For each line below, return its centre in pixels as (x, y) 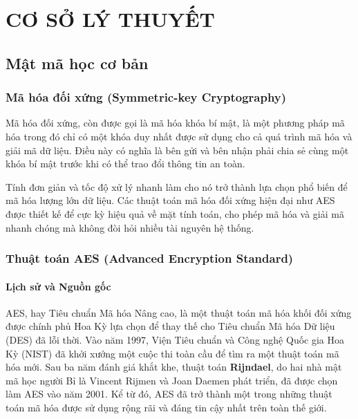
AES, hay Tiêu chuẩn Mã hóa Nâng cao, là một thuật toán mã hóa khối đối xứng (179, 312)
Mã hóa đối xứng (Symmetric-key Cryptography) (146, 97)
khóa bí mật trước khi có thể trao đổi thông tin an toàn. (125, 164)
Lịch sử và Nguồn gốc (58, 286)
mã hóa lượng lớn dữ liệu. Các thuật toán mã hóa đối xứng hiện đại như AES (170, 200)
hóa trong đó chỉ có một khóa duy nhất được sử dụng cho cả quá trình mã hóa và (179, 136)
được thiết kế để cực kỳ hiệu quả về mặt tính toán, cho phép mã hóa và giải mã (175, 213)
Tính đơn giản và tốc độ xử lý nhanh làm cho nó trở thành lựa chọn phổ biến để (177, 186)
